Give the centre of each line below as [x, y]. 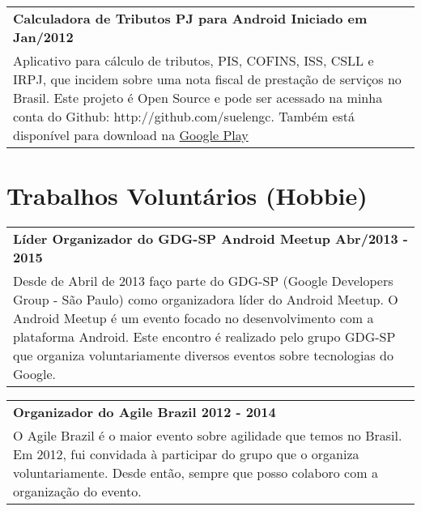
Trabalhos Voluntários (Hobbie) [187, 196]
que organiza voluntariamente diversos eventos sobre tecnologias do [203, 356]
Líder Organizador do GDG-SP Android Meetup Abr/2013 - [210, 239]
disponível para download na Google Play [131, 135]
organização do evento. [77, 492]
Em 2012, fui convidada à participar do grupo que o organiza [186, 454]
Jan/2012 [43, 37]
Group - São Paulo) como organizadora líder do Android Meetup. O [206, 300]
